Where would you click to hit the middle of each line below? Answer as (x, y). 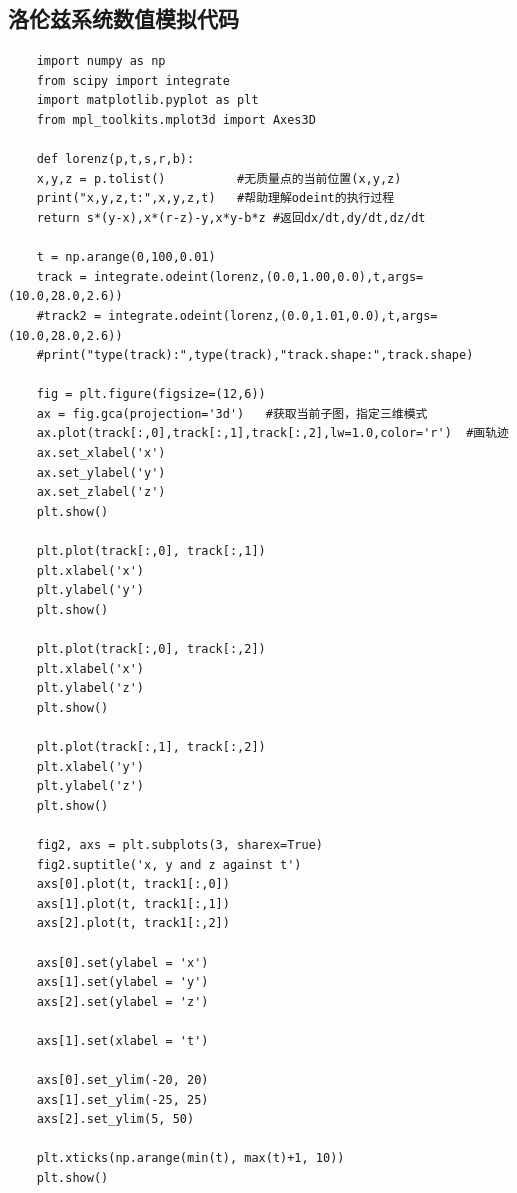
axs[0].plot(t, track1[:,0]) (133, 884)
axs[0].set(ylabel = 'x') (122, 962)
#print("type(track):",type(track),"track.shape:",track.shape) (255, 355)
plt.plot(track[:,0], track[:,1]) (151, 551)
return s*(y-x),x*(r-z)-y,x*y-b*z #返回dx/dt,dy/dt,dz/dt (231, 217)
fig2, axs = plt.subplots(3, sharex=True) (179, 844)
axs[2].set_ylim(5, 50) (115, 1119)
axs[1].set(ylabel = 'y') (122, 982)
